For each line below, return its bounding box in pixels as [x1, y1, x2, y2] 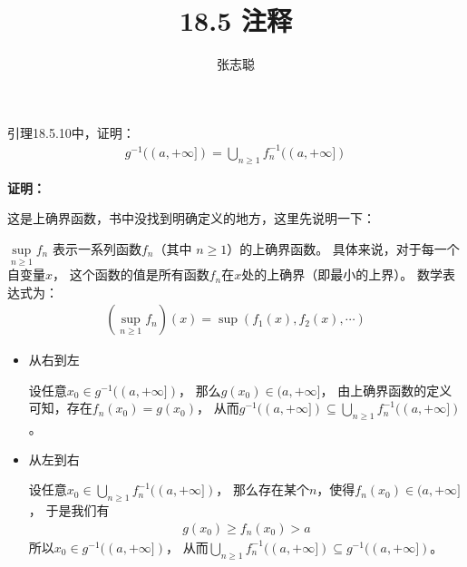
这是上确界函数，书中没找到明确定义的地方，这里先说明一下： [7, 209, 375, 228]
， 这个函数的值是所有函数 [53, 265, 209, 284]
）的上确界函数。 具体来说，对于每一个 [227, 239, 460, 258]
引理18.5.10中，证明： [7, 122, 135, 142]
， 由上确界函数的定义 [320, 380, 452, 399]
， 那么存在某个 [216, 480, 309, 499]
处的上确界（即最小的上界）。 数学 [241, 265, 443, 284]
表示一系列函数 [52, 239, 141, 258]
